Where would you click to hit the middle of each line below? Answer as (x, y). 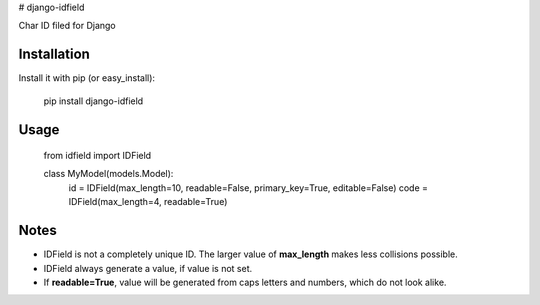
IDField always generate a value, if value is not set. (148, 268)
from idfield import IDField (97, 156)
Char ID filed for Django (67, 26)
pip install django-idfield (93, 101)
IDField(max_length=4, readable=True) (148, 202)
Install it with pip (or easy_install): (86, 78)
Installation (54, 54)
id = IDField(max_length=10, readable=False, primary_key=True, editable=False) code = (248, 187)
